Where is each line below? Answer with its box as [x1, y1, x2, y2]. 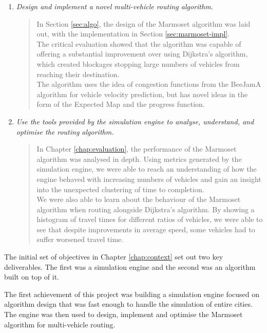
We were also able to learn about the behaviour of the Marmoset [36, 194, 241, 205]
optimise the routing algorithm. [16, 126, 114, 137]
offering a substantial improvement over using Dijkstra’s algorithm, [36, 48, 248, 59]
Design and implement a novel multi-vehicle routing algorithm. [16, 1, 213, 11]
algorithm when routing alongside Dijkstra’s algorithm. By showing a [36, 203, 255, 214]
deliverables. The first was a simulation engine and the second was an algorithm [4, 261, 256, 272]
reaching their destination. [36, 68, 120, 79]
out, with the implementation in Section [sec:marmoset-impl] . [36, 28, 230, 39]
